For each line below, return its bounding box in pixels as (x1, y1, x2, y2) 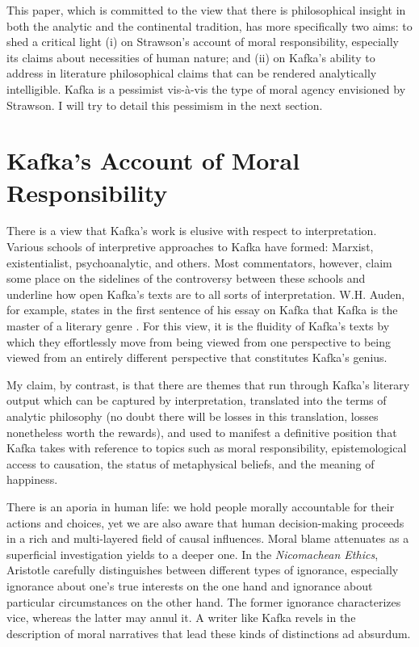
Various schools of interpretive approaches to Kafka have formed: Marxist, (6, 238, 374, 255)
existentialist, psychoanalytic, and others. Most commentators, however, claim (6, 254, 392, 271)
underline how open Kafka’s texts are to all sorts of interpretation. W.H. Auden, (6, 285, 405, 302)
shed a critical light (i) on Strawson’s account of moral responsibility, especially (6, 33, 399, 50)
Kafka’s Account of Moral (6, 144, 300, 177)
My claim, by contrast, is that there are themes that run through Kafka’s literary (6, 376, 410, 393)
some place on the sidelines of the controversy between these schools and (6, 270, 366, 287)
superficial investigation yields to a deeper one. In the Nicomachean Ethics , (6, 545, 379, 562)
